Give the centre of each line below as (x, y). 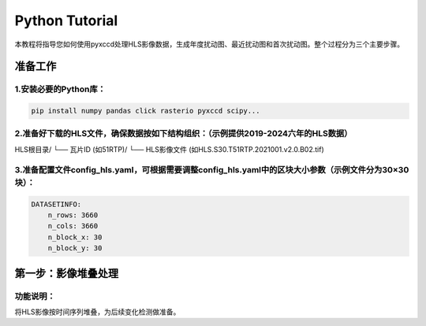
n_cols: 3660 (73, 226)
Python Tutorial (66, 20)
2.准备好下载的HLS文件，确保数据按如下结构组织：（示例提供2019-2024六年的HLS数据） (183, 134)
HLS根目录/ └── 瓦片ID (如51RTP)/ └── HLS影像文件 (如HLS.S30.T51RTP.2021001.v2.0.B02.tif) (170, 149)
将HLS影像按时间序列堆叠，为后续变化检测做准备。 (97, 312)
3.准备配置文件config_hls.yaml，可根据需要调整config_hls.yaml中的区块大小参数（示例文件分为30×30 (212, 169)
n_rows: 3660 (73, 215)
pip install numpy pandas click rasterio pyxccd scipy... (146, 111)
